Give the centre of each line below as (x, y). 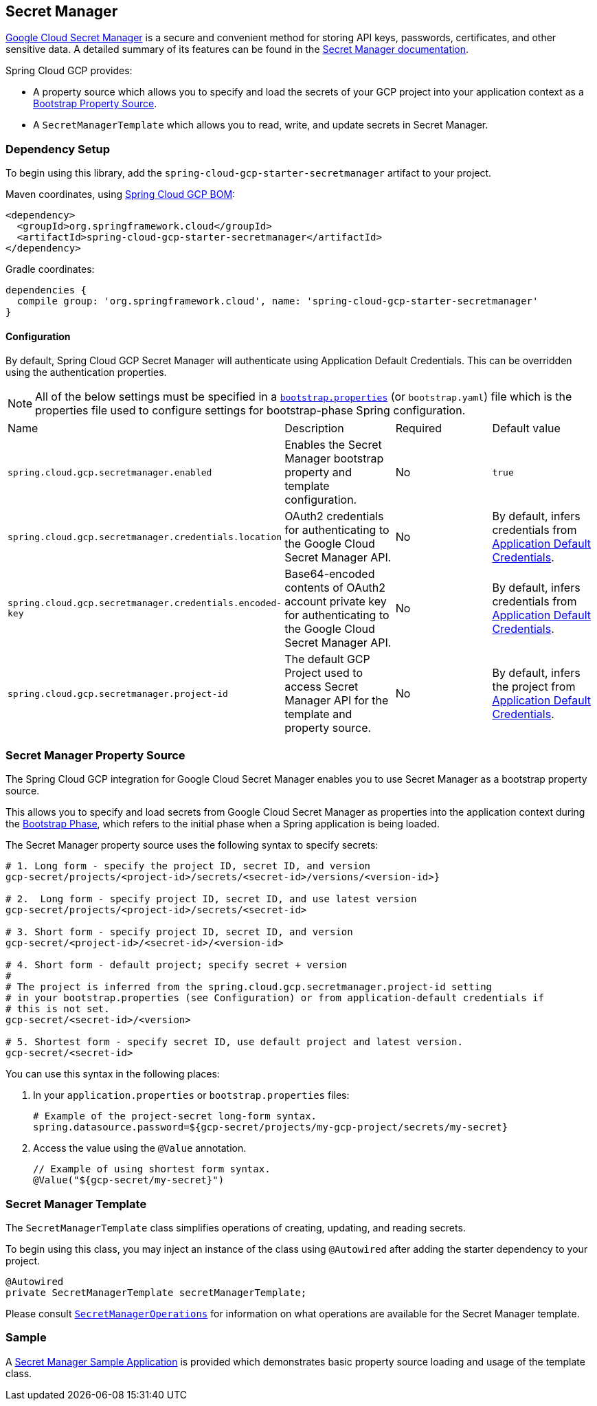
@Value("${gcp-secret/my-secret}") (129, 1180)
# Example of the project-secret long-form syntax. (175, 1116)
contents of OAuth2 (335, 588)
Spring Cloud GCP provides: (69, 71)
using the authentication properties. (86, 372)
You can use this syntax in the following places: (113, 1074)
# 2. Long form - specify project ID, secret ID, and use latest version (211, 899)
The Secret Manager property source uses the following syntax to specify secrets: (192, 845)
